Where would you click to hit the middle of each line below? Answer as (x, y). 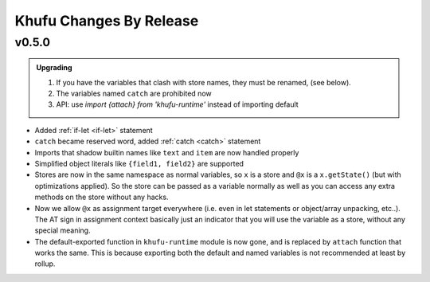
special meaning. (63, 230)
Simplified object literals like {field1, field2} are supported (139, 163)
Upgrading (54, 68)
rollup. (45, 264)
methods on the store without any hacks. (102, 197)
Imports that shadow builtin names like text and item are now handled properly (167, 152)
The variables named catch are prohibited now (134, 93)
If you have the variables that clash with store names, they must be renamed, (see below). (204, 82)
